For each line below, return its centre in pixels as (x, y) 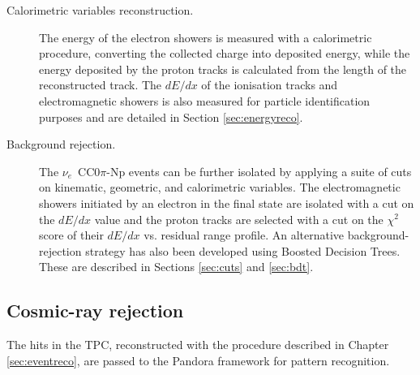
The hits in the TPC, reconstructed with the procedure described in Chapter (198, 345)
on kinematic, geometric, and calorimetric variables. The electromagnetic (220, 187)
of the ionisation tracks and (270, 85)
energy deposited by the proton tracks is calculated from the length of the (223, 69)
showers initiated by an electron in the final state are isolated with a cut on (227, 203)
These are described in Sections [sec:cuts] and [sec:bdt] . (176, 267)
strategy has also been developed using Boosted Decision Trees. (243, 250)
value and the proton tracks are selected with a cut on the (239, 219)
